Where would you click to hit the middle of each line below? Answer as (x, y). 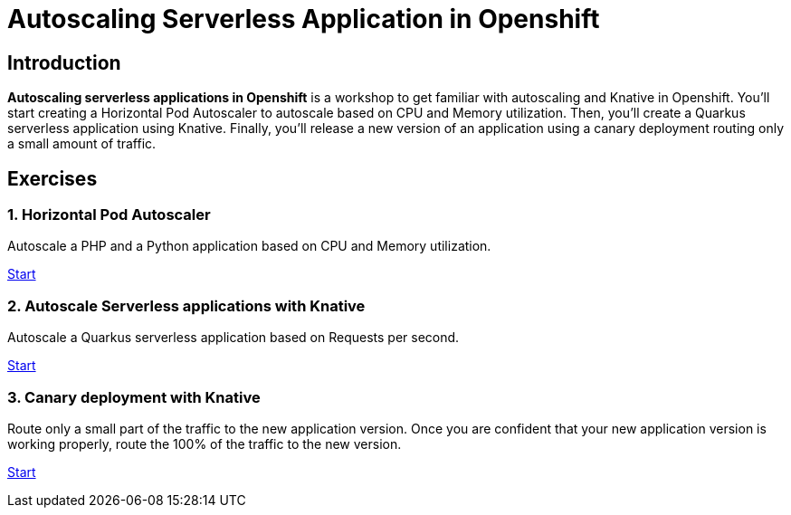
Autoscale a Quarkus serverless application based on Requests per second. (233, 338)
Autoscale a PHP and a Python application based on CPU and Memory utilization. (249, 246)
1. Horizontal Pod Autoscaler (109, 215)
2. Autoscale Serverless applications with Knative (186, 305)
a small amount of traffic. (82, 144)
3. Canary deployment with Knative (134, 397)
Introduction (64, 62)
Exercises (52, 178)
